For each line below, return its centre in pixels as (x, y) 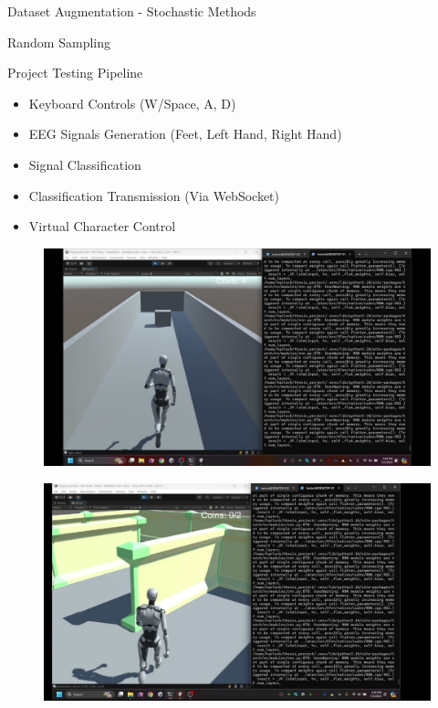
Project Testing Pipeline (75, 73)
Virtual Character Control (102, 226)
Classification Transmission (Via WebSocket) (154, 195)
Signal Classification (85, 164)
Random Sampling (59, 42)
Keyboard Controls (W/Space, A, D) (132, 103)
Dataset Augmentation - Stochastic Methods (132, 11)
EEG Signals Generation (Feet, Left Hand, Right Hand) (185, 134)
